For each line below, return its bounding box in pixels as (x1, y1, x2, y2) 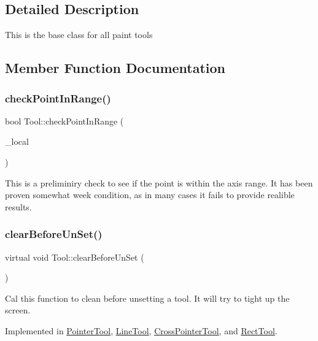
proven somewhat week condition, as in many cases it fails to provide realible (5, 188, 295, 201)
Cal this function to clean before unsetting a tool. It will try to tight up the (5, 291, 290, 304)
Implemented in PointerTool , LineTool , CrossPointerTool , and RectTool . (5, 324, 277, 337)
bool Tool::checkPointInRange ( (5, 114, 124, 127)
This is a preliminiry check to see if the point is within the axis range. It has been (5, 176, 313, 189)
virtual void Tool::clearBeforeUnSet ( (5, 250, 144, 263)
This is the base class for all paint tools (5, 28, 153, 41)
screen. (5, 304, 31, 316)
